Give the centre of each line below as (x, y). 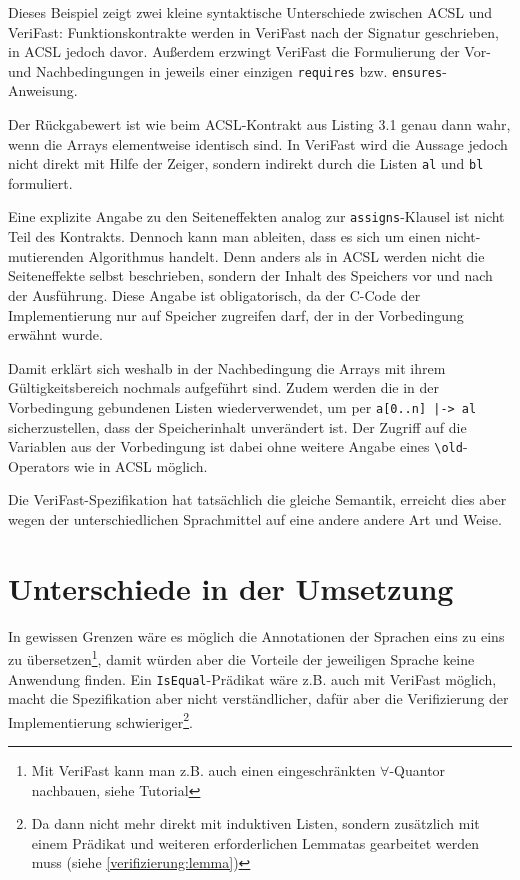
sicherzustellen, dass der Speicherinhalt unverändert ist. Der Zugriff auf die (237, 426)
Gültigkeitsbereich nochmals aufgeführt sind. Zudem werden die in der (224, 387)
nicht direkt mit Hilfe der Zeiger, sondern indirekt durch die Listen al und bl (246, 163)
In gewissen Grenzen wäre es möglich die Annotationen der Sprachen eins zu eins (256, 635)
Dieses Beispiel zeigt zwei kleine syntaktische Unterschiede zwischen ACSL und (250, 12)
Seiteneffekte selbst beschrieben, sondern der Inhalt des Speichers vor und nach (250, 275)
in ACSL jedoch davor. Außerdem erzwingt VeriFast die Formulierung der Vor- (249, 51)
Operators (39, 465)
